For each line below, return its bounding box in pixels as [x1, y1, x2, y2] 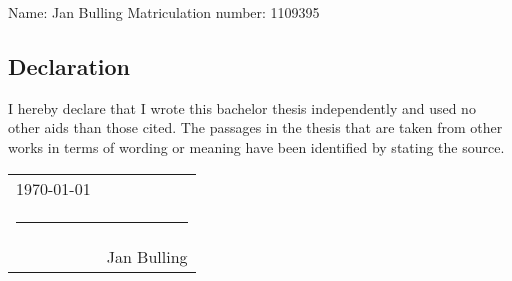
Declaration [8, 50, 131, 81]
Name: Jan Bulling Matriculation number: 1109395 [8, 2, 320, 22]
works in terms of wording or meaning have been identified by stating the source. [8, 136, 505, 157]
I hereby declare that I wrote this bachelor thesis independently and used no [8, 97, 476, 118]
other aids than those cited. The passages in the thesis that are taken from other [8, 117, 503, 138]
